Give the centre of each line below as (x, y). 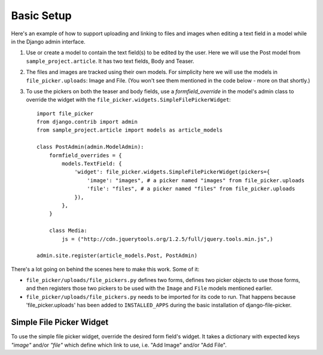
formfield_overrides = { (85, 155)
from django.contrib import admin (87, 122)
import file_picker (65, 113)
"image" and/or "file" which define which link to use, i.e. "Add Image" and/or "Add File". (119, 345)
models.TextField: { (92, 164)
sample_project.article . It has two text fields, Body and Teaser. (110, 61)
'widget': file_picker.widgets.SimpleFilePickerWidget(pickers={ (172, 172)
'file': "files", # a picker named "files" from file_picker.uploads (191, 189)
